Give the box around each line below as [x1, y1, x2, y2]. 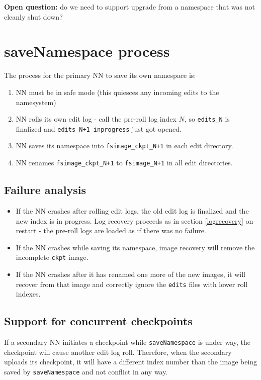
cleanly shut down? [4, 11, 63, 22]
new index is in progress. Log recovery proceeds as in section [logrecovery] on [16, 215, 253, 226]
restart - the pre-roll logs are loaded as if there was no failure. [16, 225, 206, 236]
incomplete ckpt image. [16, 252, 89, 262]
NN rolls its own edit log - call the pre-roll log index [16, 114, 177, 124]
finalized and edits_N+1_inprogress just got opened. [16, 123, 182, 134]
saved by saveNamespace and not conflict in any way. [4, 366, 168, 376]
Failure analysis [4, 182, 86, 198]
